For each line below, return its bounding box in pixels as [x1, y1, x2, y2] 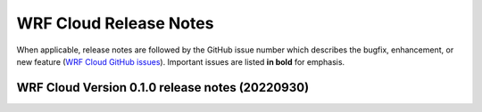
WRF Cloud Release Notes [16, 13, 214, 33]
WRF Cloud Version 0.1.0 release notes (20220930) [16, 80, 310, 95]
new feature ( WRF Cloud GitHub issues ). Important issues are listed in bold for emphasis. [16, 56, 345, 67]
